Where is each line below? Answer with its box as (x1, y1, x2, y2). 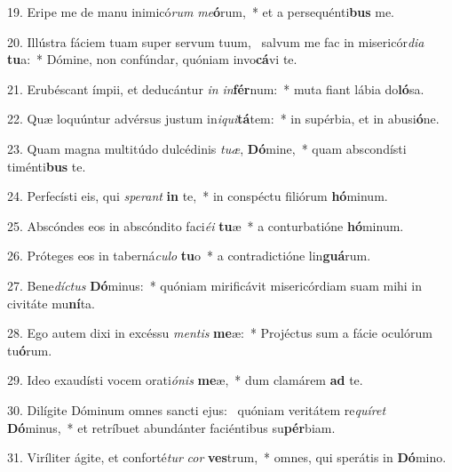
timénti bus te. (7, 156, 86, 175)
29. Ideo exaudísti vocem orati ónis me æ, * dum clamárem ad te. (7, 371, 363, 389)
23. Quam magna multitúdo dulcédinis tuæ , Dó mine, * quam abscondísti (7, 139, 407, 157)
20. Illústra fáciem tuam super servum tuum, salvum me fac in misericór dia (7, 32, 424, 51)
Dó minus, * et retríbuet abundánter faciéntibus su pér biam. (7, 418, 336, 436)
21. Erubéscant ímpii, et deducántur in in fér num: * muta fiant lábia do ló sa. (7, 79, 424, 98)
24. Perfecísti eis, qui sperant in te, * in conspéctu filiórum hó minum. (7, 187, 388, 205)
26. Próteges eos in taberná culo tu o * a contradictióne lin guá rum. (7, 246, 371, 265)
